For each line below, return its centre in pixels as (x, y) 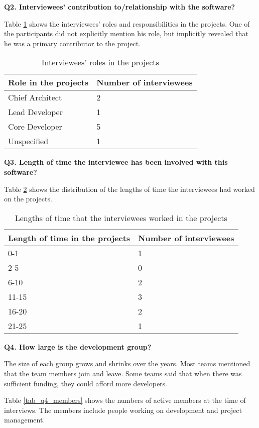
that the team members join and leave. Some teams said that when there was (123, 373)
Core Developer (35, 127)
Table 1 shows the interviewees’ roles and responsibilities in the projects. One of (127, 23)
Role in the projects (48, 82)
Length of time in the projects (69, 238)
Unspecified (28, 141)
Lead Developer (35, 112)
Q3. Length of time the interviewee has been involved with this (116, 162)
